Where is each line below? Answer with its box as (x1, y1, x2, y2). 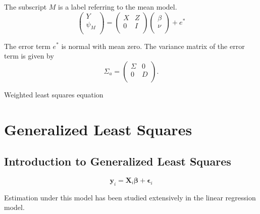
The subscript (4, 2, 47, 12)
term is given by (4, 50, 54, 61)
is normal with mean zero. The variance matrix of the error (61, 40, 245, 51)
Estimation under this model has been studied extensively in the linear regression (4, 192, 256, 202)
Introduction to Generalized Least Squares (4, 153, 231, 169)
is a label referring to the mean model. (58, 2, 177, 12)
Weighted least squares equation (4, 89, 103, 99)
